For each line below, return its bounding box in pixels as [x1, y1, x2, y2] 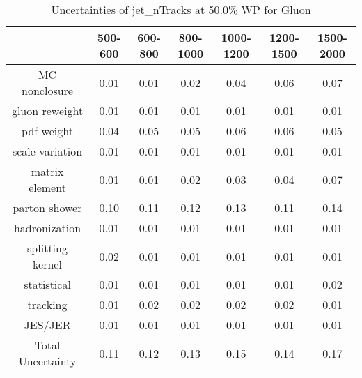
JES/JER [24, 317, 71, 333]
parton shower [13, 199, 82, 216]
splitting [27, 240, 68, 256]
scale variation [12, 143, 83, 159]
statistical [24, 276, 71, 292]
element [29, 179, 66, 195]
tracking [27, 296, 68, 312]
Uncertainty [18, 353, 77, 369]
